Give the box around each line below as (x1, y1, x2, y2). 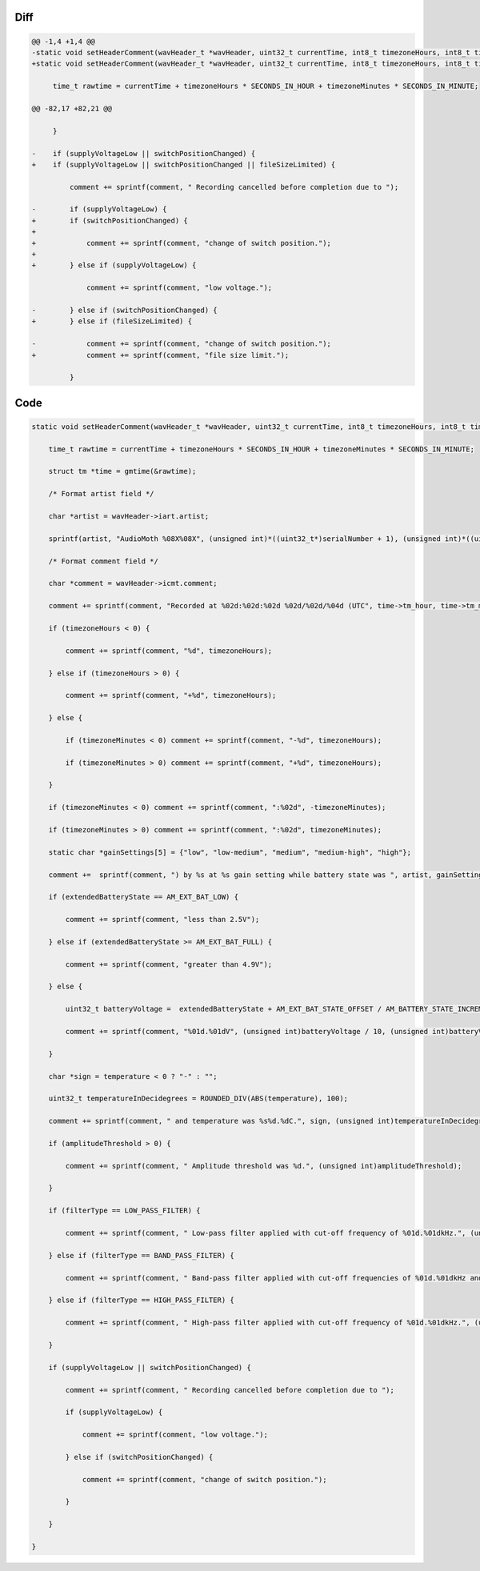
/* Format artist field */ (48, 489, 155, 499)
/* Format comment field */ (48, 556, 159, 566)
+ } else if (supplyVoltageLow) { (31, 261, 197, 270)
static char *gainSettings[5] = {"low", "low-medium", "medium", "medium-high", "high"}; (48, 848, 412, 856)
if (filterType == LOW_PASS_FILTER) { (48, 1206, 201, 1216)
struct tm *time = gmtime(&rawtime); (48, 467, 197, 476)
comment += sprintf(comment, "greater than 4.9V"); (65, 960, 273, 968)
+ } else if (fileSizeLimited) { (31, 317, 192, 326)
